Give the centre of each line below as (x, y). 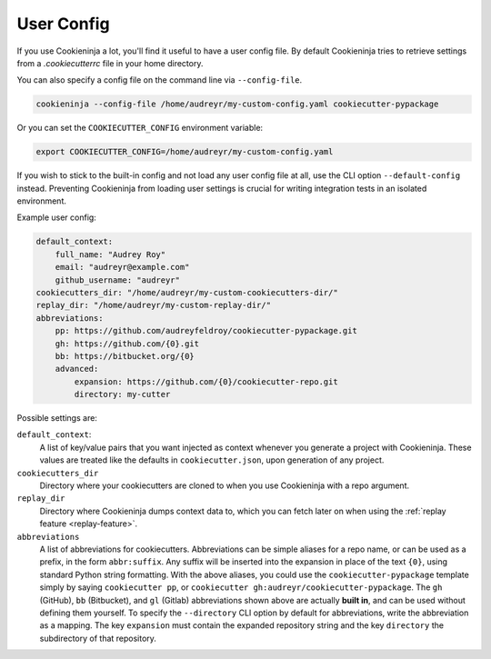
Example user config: (57, 217)
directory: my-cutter (122, 394)
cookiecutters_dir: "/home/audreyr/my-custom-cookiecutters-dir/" (187, 292)
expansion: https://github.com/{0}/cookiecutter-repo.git (206, 381)
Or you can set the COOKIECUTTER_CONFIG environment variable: (140, 128)
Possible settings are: (57, 418)
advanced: (77, 369)
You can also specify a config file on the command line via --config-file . (160, 80)
